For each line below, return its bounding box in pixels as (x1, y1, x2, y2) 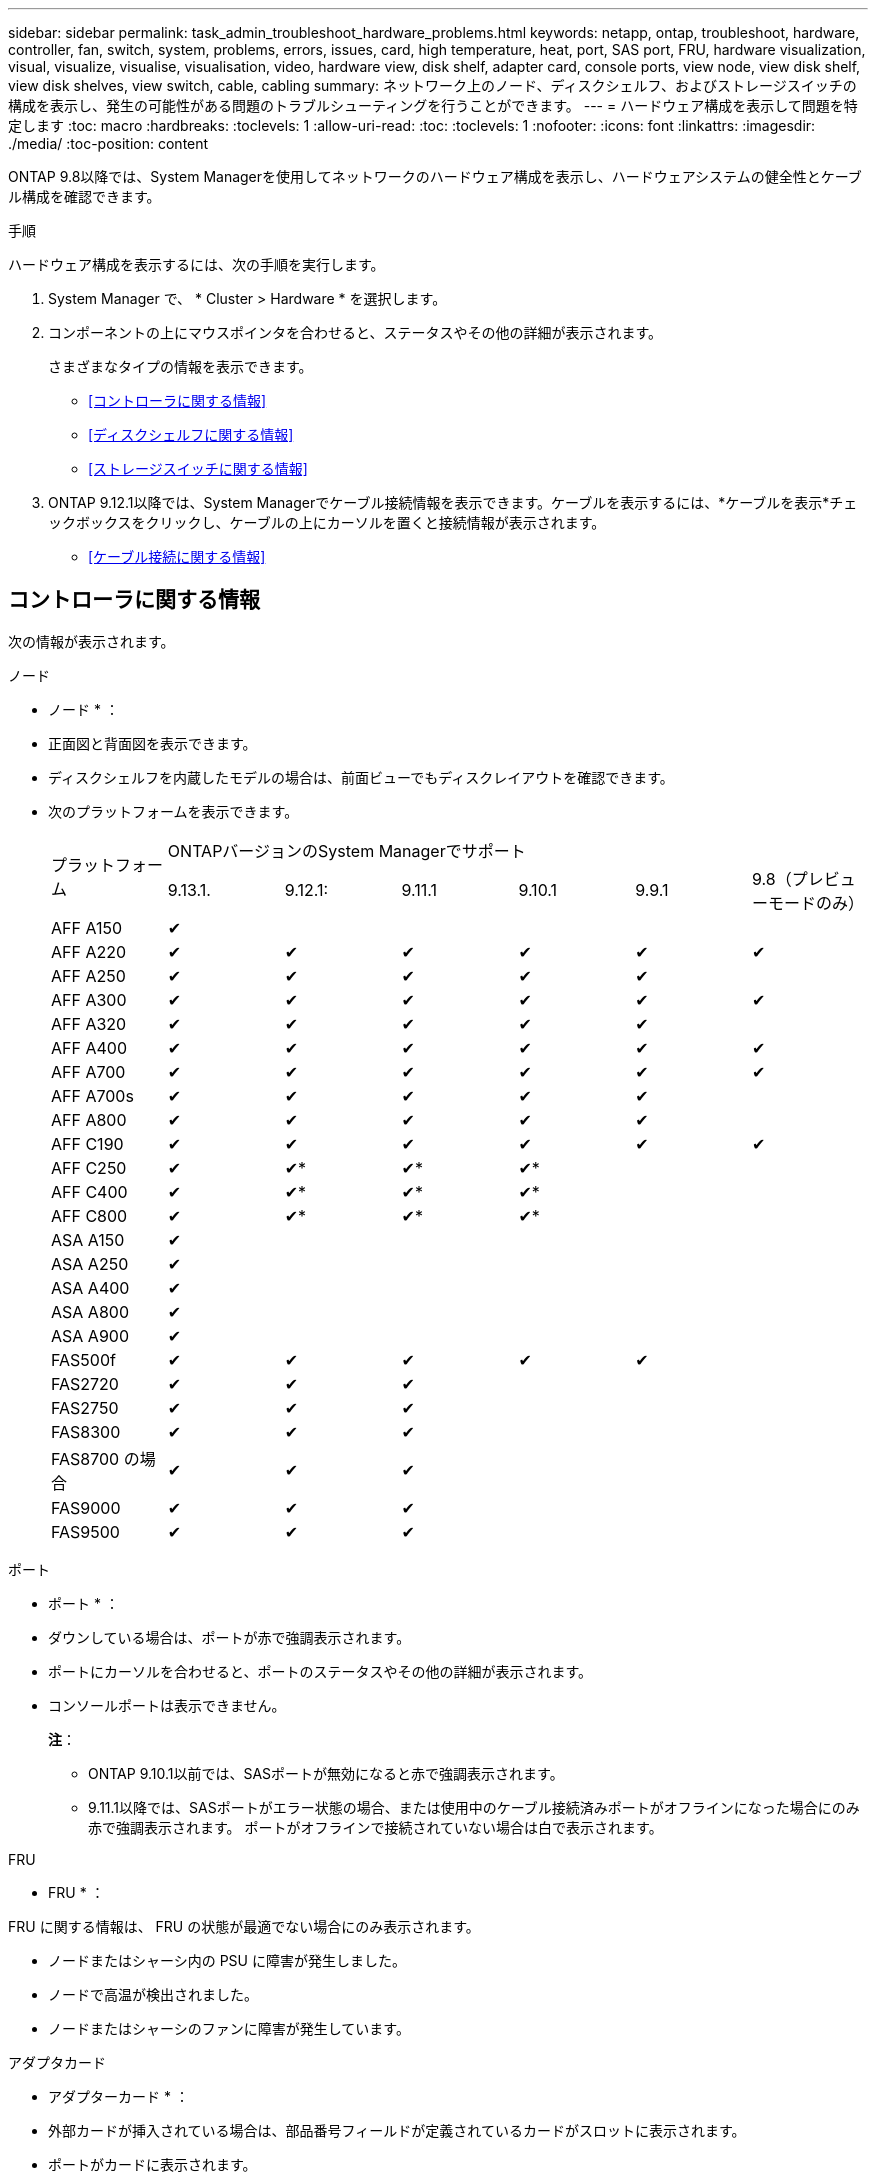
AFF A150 (51, 917, 123, 938)
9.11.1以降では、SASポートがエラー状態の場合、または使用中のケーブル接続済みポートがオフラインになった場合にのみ (88, 1798, 860, 1816)
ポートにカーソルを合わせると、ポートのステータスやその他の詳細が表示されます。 (48, 1662, 593, 1680)
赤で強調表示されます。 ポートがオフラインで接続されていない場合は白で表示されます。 (88, 1818, 663, 1836)
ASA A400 (51, 1277, 130, 1298)
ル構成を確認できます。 (8, 188, 161, 205)
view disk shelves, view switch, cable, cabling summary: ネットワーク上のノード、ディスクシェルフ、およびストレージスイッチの (8, 77, 857, 94)
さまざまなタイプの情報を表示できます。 (48, 358, 313, 375)
